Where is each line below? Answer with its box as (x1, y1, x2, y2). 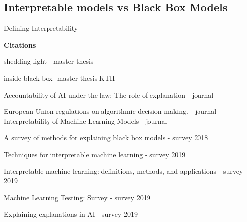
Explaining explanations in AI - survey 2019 (4, 209, 138, 219)
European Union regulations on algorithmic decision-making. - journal (4, 106, 217, 116)
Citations (4, 39, 36, 50)
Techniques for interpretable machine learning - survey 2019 (4, 149, 186, 159)
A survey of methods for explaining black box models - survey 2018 (4, 132, 208, 143)
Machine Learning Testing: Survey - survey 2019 (4, 192, 150, 202)
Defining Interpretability (4, 23, 78, 33)
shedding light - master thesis (4, 56, 94, 66)
